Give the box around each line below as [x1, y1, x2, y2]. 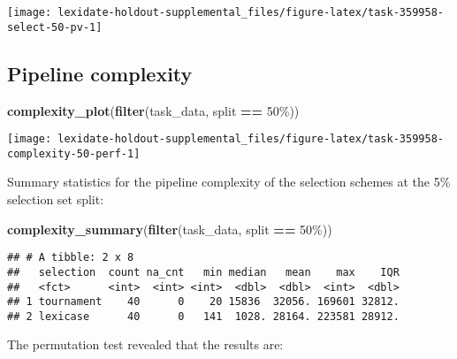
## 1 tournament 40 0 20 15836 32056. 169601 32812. [7, 295, 400, 309]
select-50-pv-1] [7, 20, 103, 34]
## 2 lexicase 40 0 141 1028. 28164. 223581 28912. [7, 309, 400, 323]
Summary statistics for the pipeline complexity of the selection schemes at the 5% [7, 172, 451, 191]
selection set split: [7, 190, 104, 209]
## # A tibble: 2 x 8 [7, 251, 134, 264]
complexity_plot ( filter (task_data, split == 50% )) [7, 101, 300, 119]
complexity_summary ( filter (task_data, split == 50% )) [7, 219, 332, 238]
